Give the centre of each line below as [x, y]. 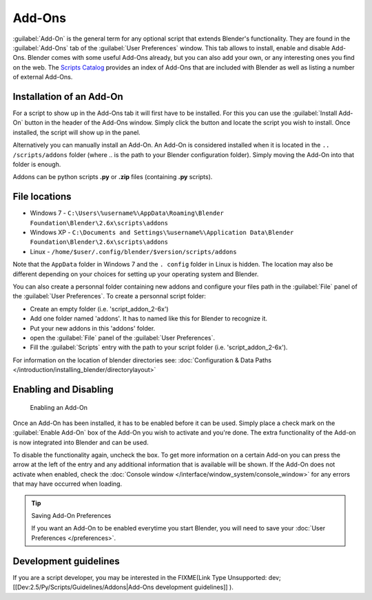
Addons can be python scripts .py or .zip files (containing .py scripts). [113, 177]
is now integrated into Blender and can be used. [81, 442]
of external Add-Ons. [43, 77]
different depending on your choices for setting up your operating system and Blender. [136, 274]
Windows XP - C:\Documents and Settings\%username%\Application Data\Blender [162, 232]
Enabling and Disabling [63, 389]
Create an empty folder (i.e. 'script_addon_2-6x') [99, 309]
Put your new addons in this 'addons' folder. [93, 328]
